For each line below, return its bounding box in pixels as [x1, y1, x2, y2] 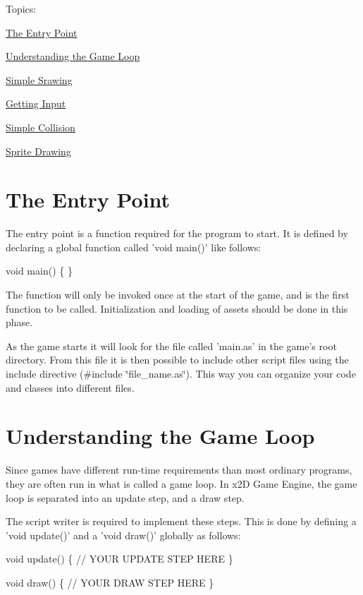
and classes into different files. [6, 380, 135, 395]
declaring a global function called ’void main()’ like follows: [6, 239, 262, 254]
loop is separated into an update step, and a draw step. [6, 490, 245, 505]
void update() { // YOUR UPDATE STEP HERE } [6, 551, 233, 566]
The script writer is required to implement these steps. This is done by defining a [6, 514, 357, 529]
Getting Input [6, 96, 66, 111]
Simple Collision [6, 119, 75, 134]
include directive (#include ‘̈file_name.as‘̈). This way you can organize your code [6, 366, 356, 381]
